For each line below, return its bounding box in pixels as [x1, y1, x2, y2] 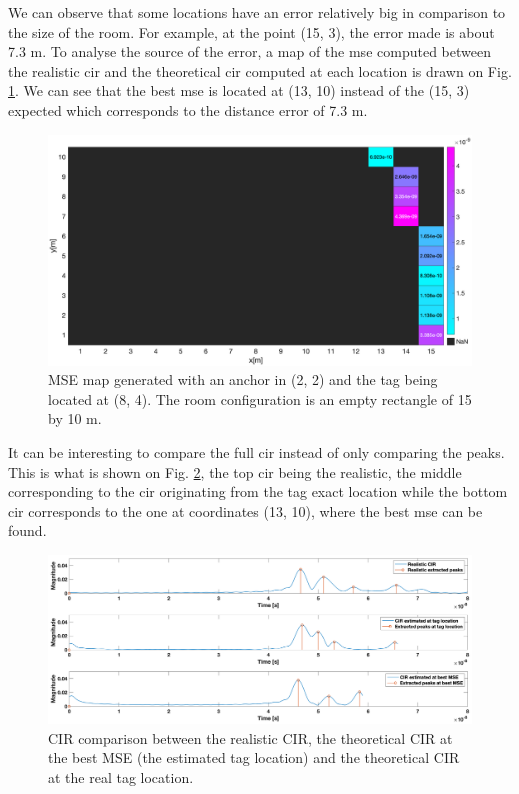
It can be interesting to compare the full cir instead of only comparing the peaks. [8, 441, 505, 462]
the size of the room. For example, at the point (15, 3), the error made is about [8, 21, 495, 42]
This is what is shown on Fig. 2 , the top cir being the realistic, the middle [8, 461, 462, 482]
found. [8, 520, 47, 541]
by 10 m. [48, 408, 102, 429]
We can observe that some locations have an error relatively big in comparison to [8, 2, 506, 22]
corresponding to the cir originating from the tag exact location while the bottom [8, 481, 508, 502]
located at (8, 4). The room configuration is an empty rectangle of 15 [48, 388, 472, 409]
